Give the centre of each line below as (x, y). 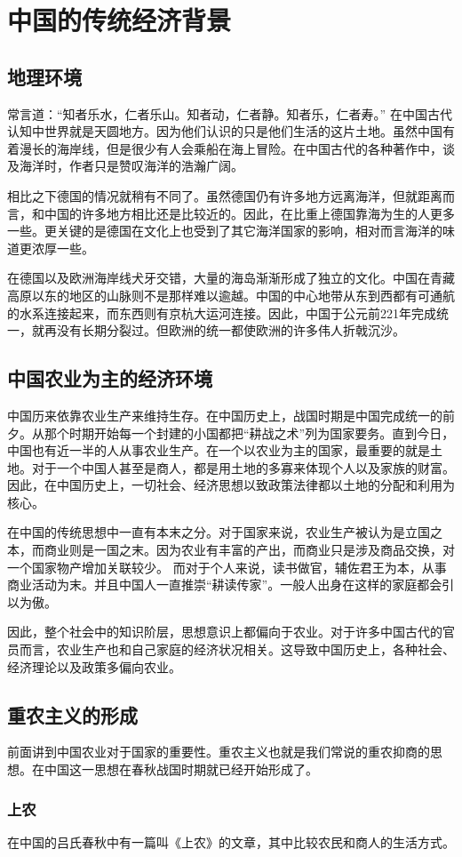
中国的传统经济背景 (119, 20)
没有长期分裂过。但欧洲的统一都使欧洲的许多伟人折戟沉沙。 (231, 330)
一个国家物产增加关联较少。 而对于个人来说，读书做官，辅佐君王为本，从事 (227, 567)
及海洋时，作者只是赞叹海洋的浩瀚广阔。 (125, 166)
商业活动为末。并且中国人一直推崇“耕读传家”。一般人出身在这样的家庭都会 (225, 585)
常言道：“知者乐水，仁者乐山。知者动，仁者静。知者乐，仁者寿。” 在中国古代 (230, 113)
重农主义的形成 (72, 714)
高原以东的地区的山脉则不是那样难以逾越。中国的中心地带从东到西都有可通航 (231, 295)
